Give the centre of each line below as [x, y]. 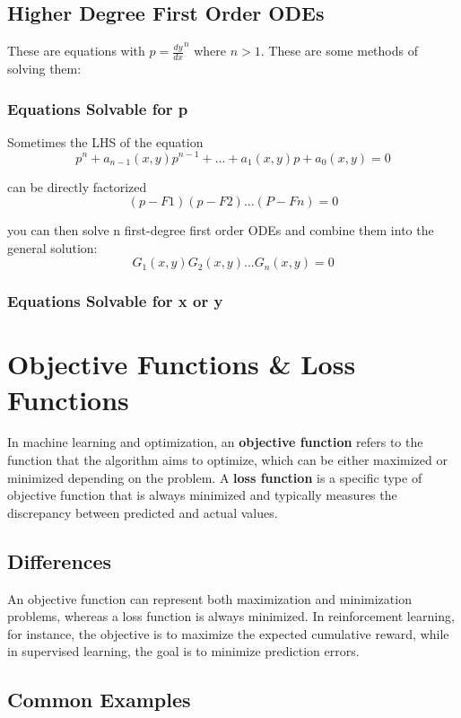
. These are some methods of [339, 51]
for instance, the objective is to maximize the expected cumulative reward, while [228, 633]
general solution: [52, 247]
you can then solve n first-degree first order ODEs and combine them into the [221, 230]
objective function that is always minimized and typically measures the [202, 495]
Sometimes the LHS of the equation [105, 141]
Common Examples [99, 700]
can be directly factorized [77, 186]
